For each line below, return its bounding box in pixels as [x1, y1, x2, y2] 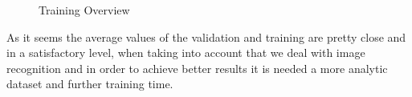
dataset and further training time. [6, 75, 173, 92]
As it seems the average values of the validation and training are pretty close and [6, 28, 406, 45]
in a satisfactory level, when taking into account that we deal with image [6, 44, 365, 61]
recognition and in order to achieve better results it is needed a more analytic [6, 59, 388, 76]
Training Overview [39, 2, 130, 18]
